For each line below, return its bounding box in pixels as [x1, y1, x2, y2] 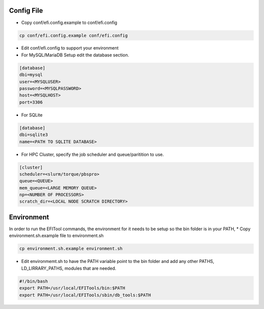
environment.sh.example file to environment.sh [9, 233, 104, 238]
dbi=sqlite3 [19, 132, 48, 138]
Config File [9, 6, 44, 15]
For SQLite [21, 112, 43, 118]
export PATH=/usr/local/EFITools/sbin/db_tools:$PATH [19, 292, 151, 298]
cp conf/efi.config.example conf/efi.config [19, 32, 128, 38]
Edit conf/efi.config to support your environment [21, 45, 119, 51]
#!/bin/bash [19, 278, 48, 284]
